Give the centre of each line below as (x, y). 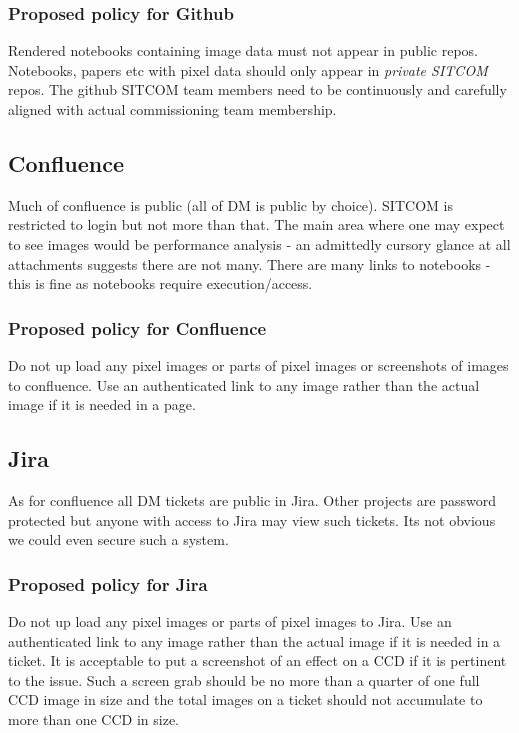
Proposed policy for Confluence (137, 327)
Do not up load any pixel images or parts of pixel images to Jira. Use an (230, 620)
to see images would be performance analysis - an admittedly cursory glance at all (259, 243)
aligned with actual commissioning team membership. (172, 109)
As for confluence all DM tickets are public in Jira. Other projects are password (252, 499)
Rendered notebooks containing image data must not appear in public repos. (243, 50)
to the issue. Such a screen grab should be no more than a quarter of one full (244, 679)
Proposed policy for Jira (108, 583)
